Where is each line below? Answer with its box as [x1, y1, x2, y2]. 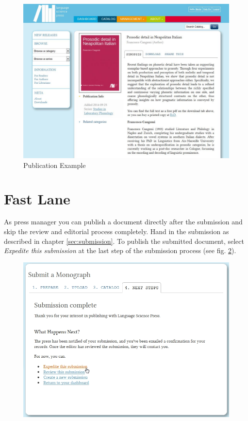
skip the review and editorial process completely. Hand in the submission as [4, 226, 229, 237]
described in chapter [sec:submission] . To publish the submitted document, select [4, 236, 244, 246]
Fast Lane [4, 188, 70, 208]
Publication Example [23, 160, 86, 170]
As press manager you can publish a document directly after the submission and [4, 217, 243, 227]
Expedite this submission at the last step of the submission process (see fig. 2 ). [4, 245, 236, 256]
